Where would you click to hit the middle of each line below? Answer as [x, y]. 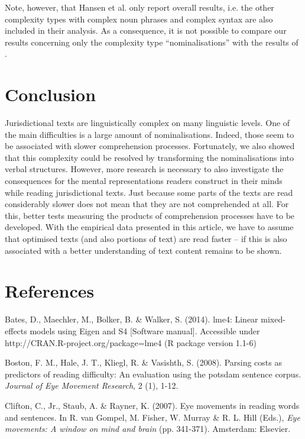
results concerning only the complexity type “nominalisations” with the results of [152, 42]
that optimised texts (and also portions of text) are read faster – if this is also [146, 239]
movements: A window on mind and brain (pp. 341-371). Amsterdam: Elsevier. [148, 429]
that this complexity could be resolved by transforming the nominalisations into [149, 157]
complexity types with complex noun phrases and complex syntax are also [139, 19]
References [50, 291]
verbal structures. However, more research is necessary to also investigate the [144, 169]
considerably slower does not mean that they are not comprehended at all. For [147, 204]
